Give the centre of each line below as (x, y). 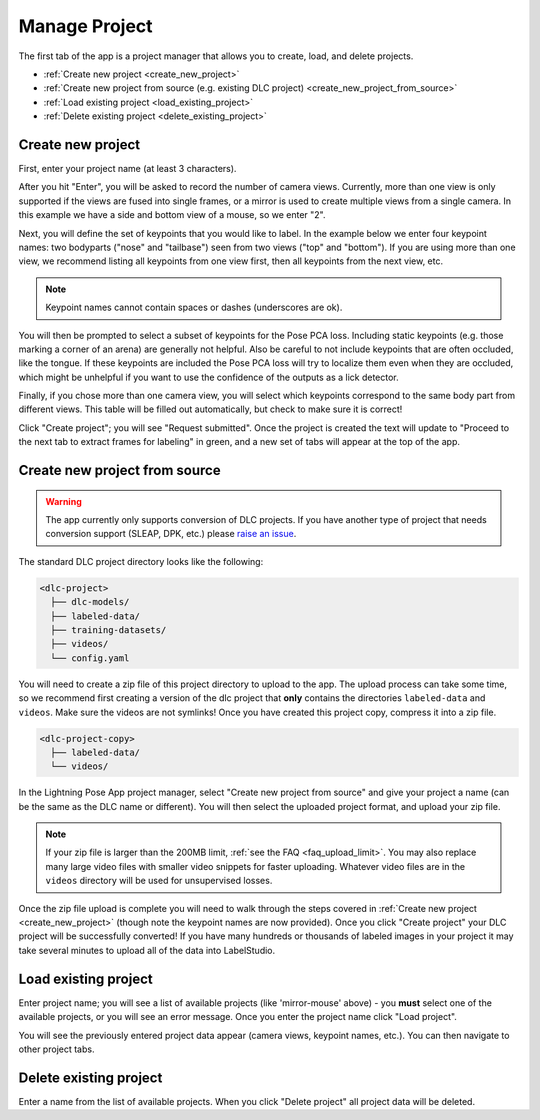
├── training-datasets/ (108, 630)
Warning (63, 501)
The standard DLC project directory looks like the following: (141, 561)
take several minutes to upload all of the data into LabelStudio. (147, 950)
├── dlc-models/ (90, 602)
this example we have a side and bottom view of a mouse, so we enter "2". (172, 215)
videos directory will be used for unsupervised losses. (159, 881)
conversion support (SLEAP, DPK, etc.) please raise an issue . (171, 534)
